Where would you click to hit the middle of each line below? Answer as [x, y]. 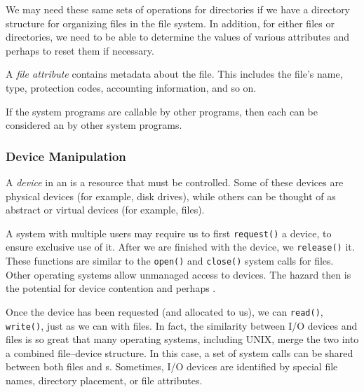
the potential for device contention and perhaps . [111, 288]
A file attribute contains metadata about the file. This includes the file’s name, [174, 74]
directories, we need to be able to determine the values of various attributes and [178, 37]
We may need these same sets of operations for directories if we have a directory [178, 9]
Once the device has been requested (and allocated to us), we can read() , [164, 311]
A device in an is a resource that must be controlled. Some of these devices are [175, 182]
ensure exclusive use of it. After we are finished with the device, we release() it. [180, 247]
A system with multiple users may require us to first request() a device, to [169, 233]
